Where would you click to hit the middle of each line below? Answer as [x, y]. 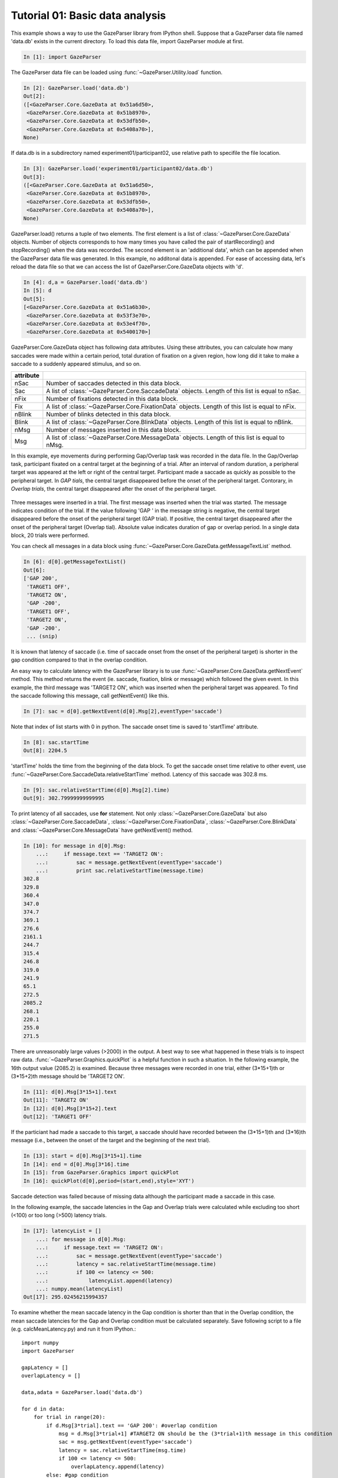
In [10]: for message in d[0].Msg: [75, 846]
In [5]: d [37, 291]
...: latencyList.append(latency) [104, 1281]
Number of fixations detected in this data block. [112, 398]
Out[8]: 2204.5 [45, 751]
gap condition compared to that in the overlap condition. [79, 660]
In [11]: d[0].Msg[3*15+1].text [70, 1092]
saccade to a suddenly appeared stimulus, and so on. [76, 364]
